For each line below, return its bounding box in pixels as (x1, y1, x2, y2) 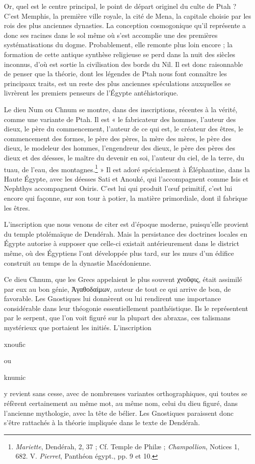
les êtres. (4, 202, 30, 213)
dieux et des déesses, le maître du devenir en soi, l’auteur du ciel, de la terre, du (4, 152, 245, 162)
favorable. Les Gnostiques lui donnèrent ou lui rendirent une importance (4, 293, 221, 304)
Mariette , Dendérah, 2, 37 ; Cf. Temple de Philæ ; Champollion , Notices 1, (15, 441, 240, 451)
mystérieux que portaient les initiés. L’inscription (4, 322, 152, 333)
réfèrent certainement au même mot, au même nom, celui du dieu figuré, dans (4, 398, 238, 408)
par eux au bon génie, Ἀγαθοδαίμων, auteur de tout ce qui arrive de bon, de (4, 283, 231, 294)
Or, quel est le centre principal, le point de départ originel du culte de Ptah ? (4, 1, 236, 11)
